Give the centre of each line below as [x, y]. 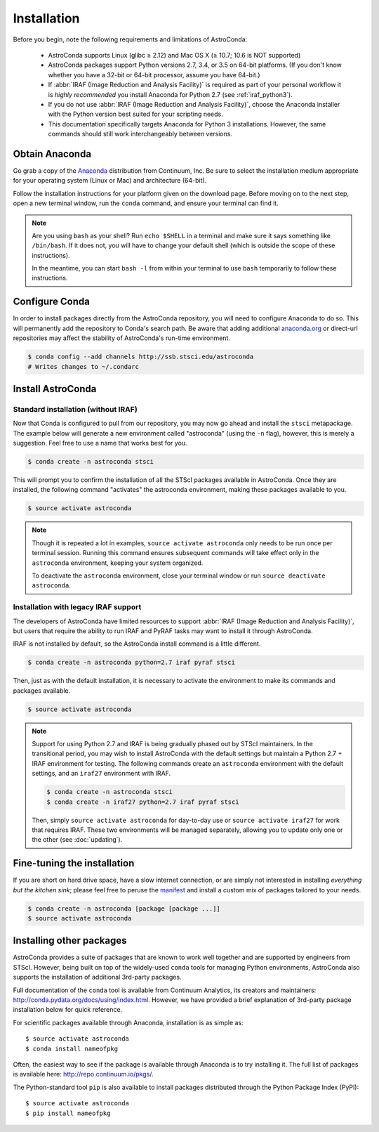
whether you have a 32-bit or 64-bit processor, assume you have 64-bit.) [154, 74]
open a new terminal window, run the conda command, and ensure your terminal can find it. [146, 203]
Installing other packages [70, 941]
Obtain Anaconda [52, 154]
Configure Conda [52, 302]
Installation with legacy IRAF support [77, 607]
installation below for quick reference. [68, 1010]
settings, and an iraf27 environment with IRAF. [101, 774]
